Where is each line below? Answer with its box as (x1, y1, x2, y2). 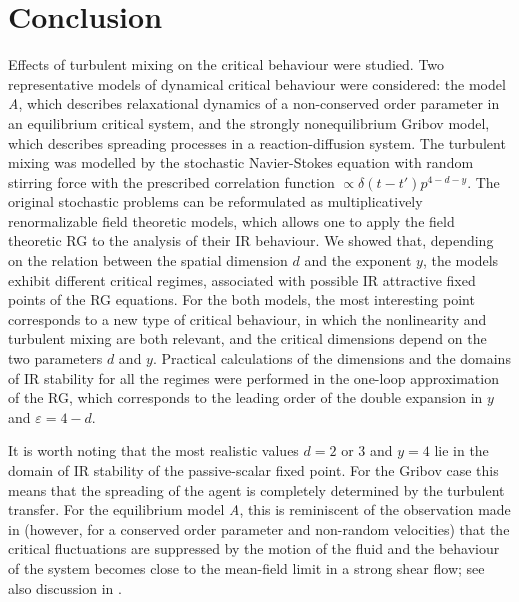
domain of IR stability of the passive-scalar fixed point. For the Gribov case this (8, 460, 499, 480)
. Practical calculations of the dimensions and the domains (152, 348, 511, 369)
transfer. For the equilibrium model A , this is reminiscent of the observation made (8, 499, 511, 520)
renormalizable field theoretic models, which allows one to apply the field (8, 210, 455, 231)
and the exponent (304, 250, 412, 271)
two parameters (8, 348, 103, 369)
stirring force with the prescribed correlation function (8, 171, 335, 192)
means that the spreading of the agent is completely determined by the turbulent (8, 479, 505, 500)
